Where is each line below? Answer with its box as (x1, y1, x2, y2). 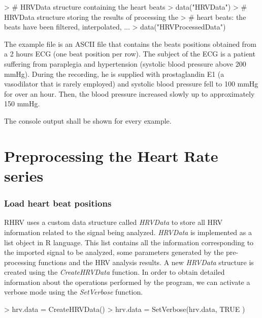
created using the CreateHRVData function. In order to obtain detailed (4, 267, 225, 277)
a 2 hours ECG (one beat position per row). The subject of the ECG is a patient (4, 48, 255, 59)
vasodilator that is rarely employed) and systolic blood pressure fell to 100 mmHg (4, 78, 258, 89)
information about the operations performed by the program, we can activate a (4, 276, 250, 287)
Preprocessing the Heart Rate (4, 145, 218, 166)
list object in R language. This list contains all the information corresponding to (4, 237, 254, 247)
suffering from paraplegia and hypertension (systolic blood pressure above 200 (4, 58, 246, 69)
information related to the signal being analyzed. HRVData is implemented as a (4, 226, 252, 237)
